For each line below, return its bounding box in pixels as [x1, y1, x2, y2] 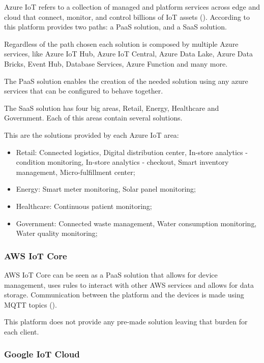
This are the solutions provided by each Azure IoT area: [4, 129, 179, 140]
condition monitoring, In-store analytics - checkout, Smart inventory [16, 157, 229, 167]
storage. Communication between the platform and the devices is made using [4, 289, 244, 300]
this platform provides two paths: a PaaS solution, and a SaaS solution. [4, 21, 227, 32]
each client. [4, 326, 39, 337]
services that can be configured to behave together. [4, 85, 163, 96]
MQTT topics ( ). [4, 299, 57, 310]
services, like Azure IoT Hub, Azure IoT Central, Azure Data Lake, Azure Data [4, 48, 253, 59]
